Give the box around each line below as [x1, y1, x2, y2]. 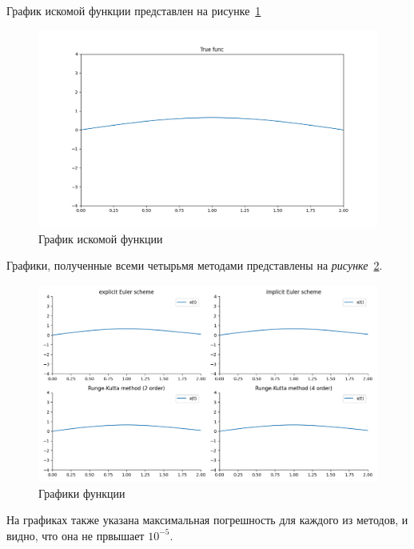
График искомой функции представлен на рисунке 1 [6, 2, 261, 18]
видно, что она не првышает [6, 527, 145, 543]
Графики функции [38, 484, 125, 501]
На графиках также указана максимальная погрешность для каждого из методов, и [6, 511, 408, 528]
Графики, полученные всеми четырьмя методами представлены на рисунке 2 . [6, 257, 383, 274]
